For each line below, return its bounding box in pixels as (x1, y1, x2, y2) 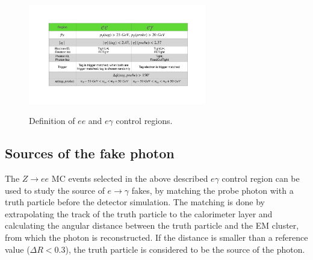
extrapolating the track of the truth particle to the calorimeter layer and (5, 207, 273, 220)
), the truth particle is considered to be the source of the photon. (65, 243, 305, 255)
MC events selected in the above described (51, 172, 208, 184)
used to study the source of (5, 184, 105, 196)
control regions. (116, 114, 173, 127)
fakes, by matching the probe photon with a (131, 184, 294, 196)
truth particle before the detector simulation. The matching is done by (5, 196, 265, 208)
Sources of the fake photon (5, 144, 175, 162)
